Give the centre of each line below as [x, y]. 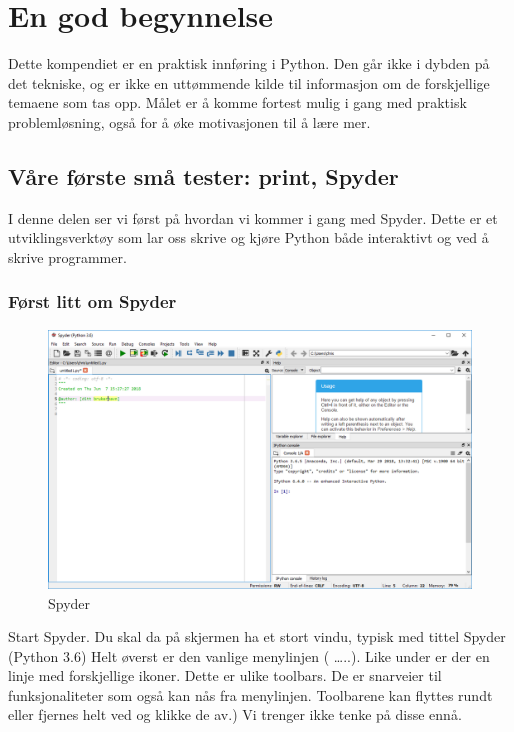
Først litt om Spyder [92, 301]
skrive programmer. [67, 256]
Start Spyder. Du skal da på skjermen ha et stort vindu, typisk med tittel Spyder [257, 636]
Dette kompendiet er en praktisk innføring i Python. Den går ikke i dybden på [249, 63]
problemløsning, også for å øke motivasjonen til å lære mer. [189, 121]
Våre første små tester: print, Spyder [203, 175]
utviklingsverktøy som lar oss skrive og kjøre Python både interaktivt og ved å [248, 237]
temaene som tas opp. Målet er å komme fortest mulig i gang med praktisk [237, 102]
